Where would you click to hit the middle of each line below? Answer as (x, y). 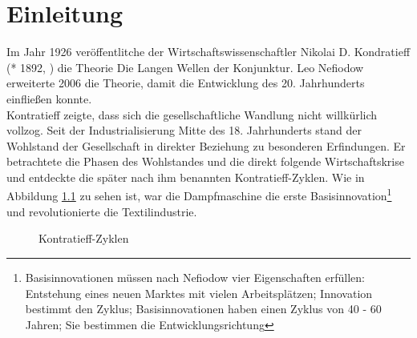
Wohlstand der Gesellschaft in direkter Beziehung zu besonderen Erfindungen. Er (206, 145)
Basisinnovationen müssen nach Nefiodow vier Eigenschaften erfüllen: (195, 277)
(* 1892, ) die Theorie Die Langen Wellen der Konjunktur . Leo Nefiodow (185, 67)
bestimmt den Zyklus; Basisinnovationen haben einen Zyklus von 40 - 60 (203, 309)
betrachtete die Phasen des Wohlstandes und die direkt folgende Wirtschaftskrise (205, 161)
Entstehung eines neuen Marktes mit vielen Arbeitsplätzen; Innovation (199, 293)
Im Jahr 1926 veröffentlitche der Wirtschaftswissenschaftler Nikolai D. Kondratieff (208, 52)
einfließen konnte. (49, 98)
